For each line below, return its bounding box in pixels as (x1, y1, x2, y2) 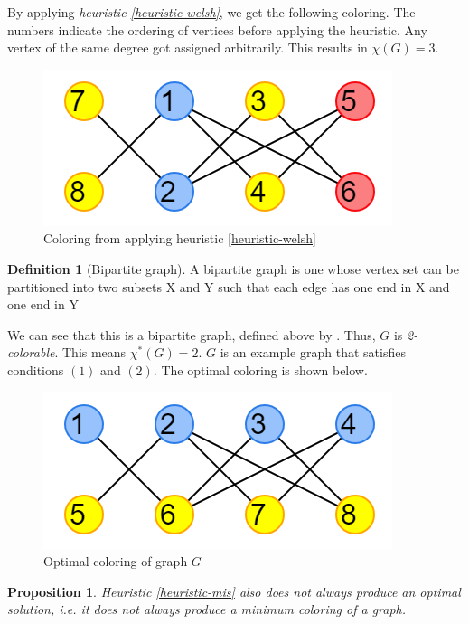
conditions (7, 360, 64, 379)
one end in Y (7, 295, 79, 314)
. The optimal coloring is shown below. (153, 360, 368, 379)
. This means (54, 343, 127, 362)
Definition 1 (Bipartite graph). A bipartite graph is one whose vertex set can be (7, 259, 459, 278)
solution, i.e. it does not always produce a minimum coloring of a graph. (7, 600, 407, 619)
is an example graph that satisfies (220, 343, 406, 362)
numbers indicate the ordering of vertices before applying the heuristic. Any (7, 20, 427, 39)
